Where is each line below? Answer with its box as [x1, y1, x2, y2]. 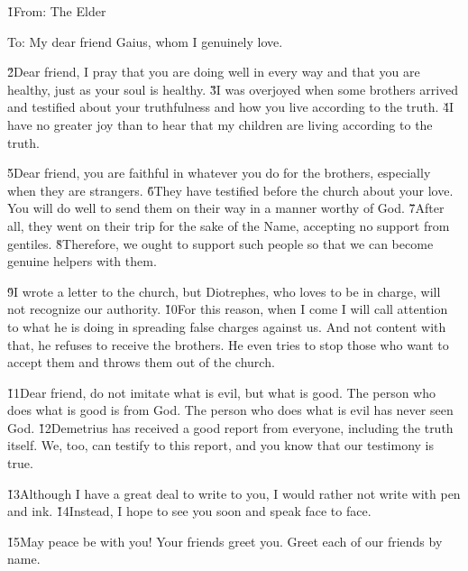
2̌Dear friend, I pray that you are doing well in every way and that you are [7, 62, 420, 81]
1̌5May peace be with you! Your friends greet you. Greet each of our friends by [7, 531, 443, 550]
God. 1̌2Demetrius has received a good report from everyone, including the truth [7, 418, 454, 437]
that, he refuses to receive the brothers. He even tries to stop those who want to [7, 335, 449, 354]
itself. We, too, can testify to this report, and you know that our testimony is [7, 436, 435, 455]
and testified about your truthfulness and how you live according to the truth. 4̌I [7, 97, 454, 116]
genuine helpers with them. [7, 252, 157, 271]
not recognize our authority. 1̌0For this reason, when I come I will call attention [7, 299, 448, 318]
